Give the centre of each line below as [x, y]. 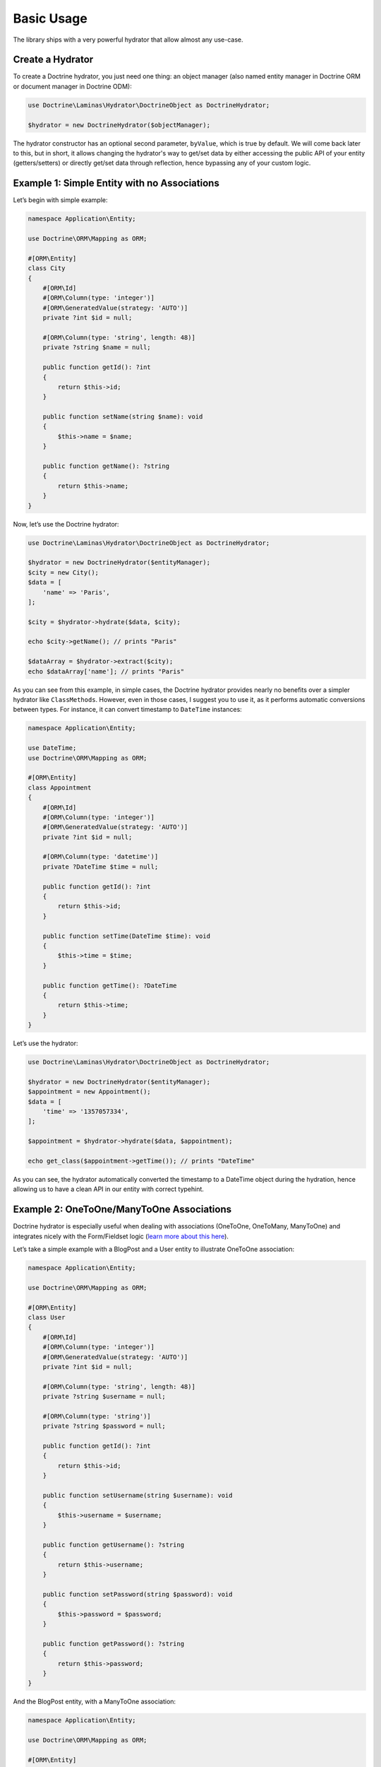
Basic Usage [50, 18]
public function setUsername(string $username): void [138, 1496]
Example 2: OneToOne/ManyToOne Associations [122, 1210]
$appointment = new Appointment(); [89, 1092]
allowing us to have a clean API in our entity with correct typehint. [109, 1189]
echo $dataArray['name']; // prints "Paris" [106, 671]
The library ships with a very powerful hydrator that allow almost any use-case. [128, 40]
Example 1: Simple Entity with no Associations [116, 183]
